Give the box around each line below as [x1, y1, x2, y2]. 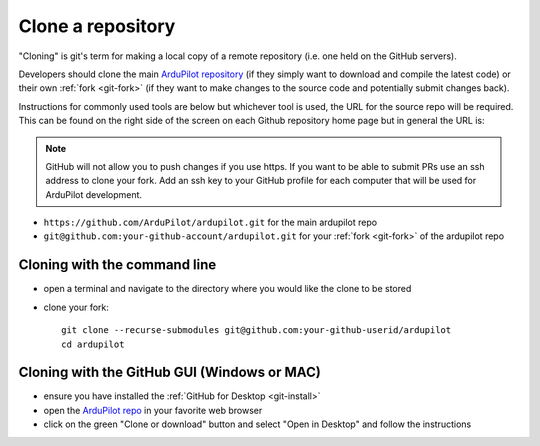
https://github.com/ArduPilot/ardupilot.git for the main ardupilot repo [43, 216, 378, 229]
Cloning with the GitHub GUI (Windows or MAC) [18, 364, 322, 381]
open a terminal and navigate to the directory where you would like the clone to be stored [43, 283, 412, 295]
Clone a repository [18, 15, 176, 37]
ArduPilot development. [45, 188, 143, 200]
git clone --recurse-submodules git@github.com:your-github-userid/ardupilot [61, 325, 452, 336]
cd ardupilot [61, 338, 125, 350]
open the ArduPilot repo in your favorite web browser [43, 404, 263, 416]
